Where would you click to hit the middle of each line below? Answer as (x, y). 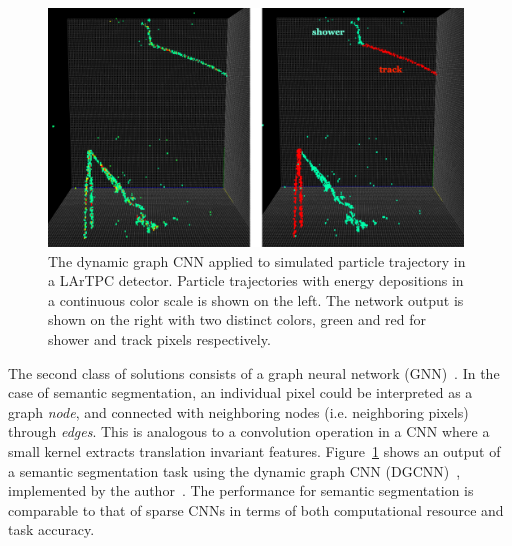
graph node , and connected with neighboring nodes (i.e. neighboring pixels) (238, 411)
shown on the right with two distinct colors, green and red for (237, 319)
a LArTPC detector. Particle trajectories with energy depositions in (256, 280)
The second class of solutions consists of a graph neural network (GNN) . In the (254, 372)
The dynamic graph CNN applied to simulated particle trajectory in (257, 260)
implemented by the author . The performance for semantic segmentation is (241, 490)
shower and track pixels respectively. (159, 338)
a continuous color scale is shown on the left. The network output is (256, 299)
